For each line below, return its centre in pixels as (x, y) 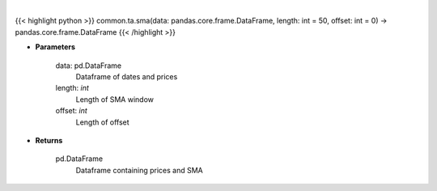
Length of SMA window (115, 99)
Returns (49, 140)
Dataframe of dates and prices (127, 76)
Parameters (55, 47)
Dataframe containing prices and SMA (139, 170)
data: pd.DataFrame (88, 66)
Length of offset (102, 122)
